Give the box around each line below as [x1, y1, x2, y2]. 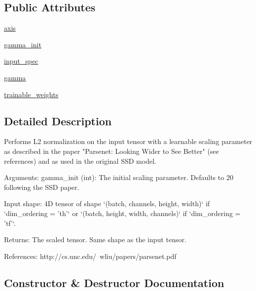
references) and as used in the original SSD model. [4, 155, 156, 166]
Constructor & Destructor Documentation [4, 275, 224, 290]
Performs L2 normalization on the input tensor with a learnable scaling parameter [4, 136, 253, 146]
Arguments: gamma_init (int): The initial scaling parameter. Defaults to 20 [4, 172, 233, 182]
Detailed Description [4, 113, 112, 128]
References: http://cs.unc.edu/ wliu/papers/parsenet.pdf [4, 251, 177, 261]
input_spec [4, 56, 38, 66]
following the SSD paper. [4, 182, 79, 192]
